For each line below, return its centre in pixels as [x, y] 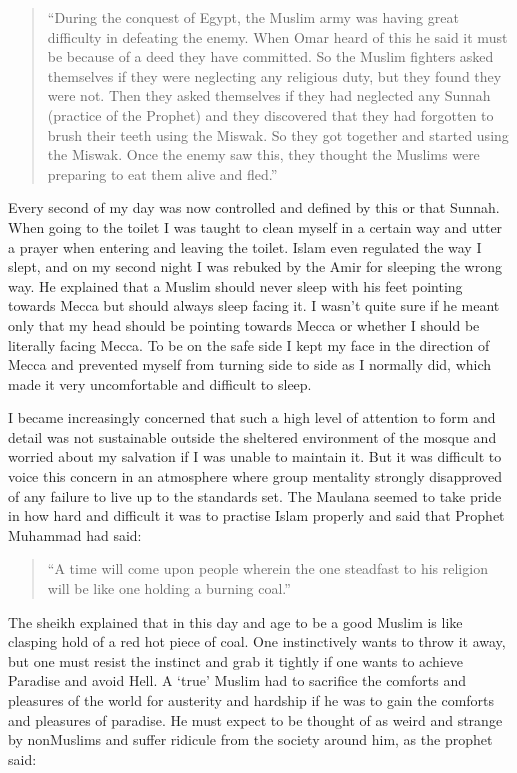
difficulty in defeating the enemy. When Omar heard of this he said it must [277, 36]
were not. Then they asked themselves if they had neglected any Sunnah [269, 95]
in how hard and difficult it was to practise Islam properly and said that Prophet [256, 515]
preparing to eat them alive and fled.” [162, 173]
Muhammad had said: [75, 534]
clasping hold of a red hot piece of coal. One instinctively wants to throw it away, [257, 641]
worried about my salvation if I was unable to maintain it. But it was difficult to [255, 456]
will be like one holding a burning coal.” [169, 588]
